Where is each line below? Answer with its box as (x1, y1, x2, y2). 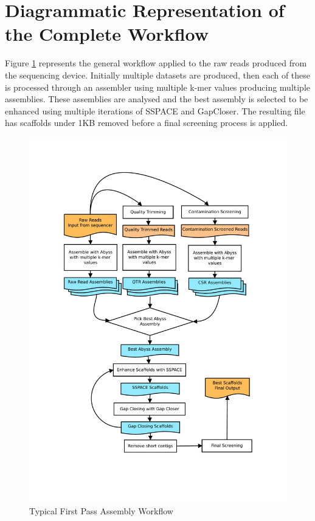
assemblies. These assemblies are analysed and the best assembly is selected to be (5, 93, 308, 105)
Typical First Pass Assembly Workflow (29, 505, 173, 517)
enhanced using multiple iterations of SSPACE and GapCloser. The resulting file (5, 104, 305, 117)
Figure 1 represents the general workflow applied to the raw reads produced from (5, 57, 307, 69)
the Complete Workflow (5, 21, 209, 46)
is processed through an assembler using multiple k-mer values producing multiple (5, 80, 311, 93)
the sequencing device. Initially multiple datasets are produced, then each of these (5, 68, 311, 81)
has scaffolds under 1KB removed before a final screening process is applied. (5, 116, 288, 129)
